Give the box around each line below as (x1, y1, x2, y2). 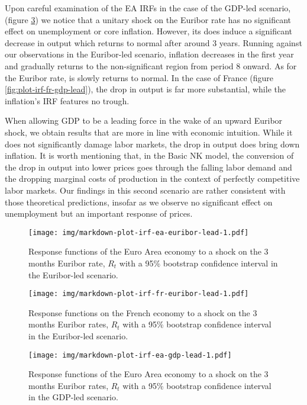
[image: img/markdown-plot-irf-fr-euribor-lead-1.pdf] (28, 290, 249, 298)
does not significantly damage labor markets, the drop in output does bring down (5, 137, 300, 150)
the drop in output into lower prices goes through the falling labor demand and (5, 160, 292, 173)
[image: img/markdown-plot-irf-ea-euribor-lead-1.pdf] (28, 228, 249, 237)
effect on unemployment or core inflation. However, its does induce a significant (5, 25, 293, 37)
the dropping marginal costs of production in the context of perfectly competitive (5, 172, 300, 185)
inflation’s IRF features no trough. (5, 94, 130, 107)
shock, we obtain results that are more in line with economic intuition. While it (5, 126, 293, 138)
